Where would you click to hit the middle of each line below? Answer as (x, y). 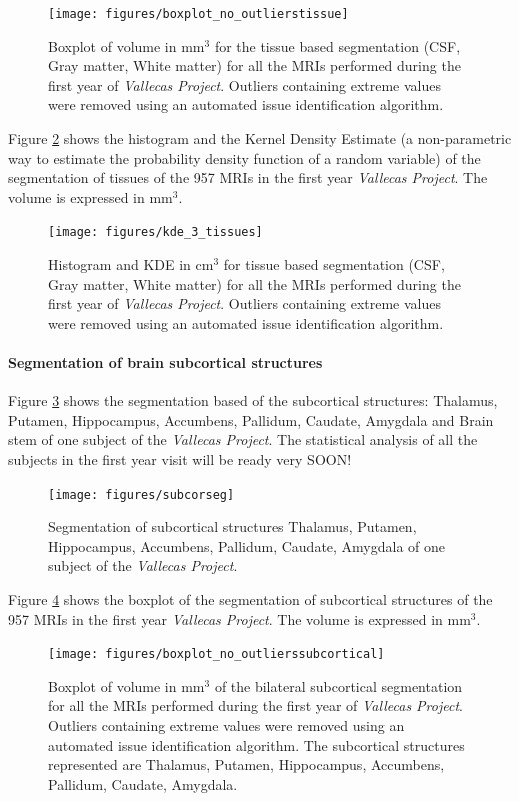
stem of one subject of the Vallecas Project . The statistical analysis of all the (243, 439)
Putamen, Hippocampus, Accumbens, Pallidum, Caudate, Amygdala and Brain (251, 419)
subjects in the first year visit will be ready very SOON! (180, 459)
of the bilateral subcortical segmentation (338, 685)
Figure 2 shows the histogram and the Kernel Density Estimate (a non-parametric (260, 138)
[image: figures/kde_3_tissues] (155, 232)
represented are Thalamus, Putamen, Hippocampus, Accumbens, (246, 764)
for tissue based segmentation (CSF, (334, 264)
